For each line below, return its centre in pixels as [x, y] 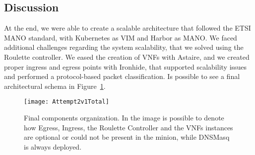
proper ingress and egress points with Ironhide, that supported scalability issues [126, 66]
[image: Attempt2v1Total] [66, 102]
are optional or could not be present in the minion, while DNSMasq [127, 137]
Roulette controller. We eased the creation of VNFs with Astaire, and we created [127, 57]
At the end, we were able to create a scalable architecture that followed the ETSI [127, 28]
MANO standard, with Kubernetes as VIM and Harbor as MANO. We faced [121, 37]
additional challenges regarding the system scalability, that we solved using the [124, 47]
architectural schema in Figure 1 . [55, 86]
